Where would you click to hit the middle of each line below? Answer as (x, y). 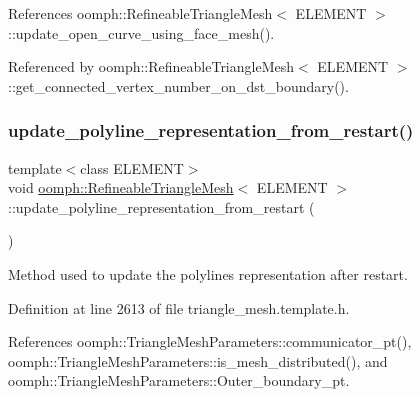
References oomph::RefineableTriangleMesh (140, 13)
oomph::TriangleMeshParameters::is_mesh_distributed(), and (198, 360)
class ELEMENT (132, 167)
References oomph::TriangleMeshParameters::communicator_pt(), (210, 341)
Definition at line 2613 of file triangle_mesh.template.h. (179, 307)
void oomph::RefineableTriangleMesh (121, 187)
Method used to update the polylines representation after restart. (208, 273)
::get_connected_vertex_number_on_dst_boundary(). (178, 85)
